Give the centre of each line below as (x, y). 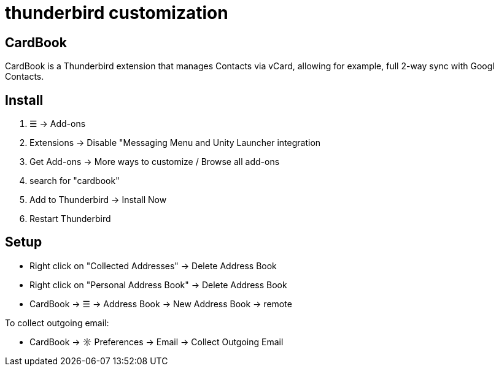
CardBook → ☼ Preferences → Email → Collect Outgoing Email (157, 342)
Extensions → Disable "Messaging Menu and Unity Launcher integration (175, 143)
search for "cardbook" (75, 181)
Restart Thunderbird (70, 219)
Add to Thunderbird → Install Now (98, 200)
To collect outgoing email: (57, 323)
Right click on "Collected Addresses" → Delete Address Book (153, 266)
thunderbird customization (117, 13)
